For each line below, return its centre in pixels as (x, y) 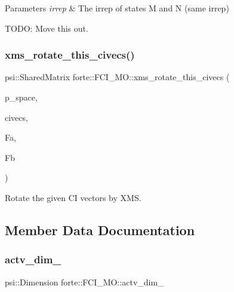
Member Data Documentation (100, 229)
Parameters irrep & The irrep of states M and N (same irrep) (117, 8)
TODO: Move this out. (47, 28)
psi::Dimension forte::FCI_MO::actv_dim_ (84, 282)
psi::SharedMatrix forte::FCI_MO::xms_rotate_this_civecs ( (117, 77)
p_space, (21, 97)
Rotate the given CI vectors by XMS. (73, 197)
